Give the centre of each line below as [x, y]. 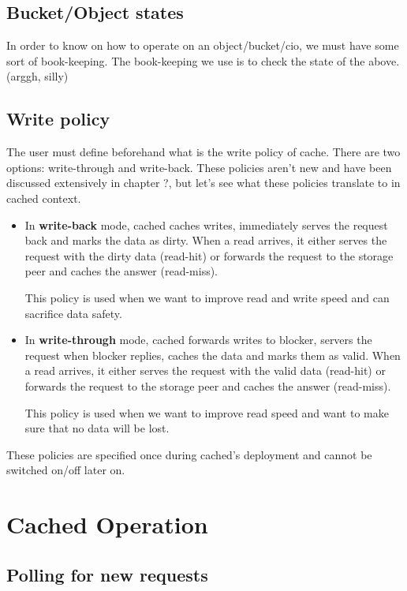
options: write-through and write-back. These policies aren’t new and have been [199, 167]
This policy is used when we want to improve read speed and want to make [207, 412]
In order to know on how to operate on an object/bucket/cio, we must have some [203, 45]
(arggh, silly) [37, 76]
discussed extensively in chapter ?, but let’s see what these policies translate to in [203, 183]
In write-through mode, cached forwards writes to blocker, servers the [198, 340]
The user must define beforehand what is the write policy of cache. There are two [203, 152]
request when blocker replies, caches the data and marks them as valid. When [213, 355]
